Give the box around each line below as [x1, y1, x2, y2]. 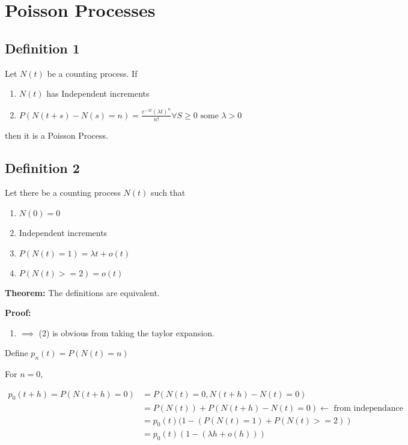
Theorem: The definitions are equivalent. [5, 286, 160, 298]
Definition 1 [5, 38, 80, 57]
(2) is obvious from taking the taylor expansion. [38, 326, 215, 339]
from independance [333, 404, 403, 413]
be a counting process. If [47, 67, 138, 79]
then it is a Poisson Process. [5, 129, 108, 141]
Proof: [5, 306, 31, 319]
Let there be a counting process [5, 186, 121, 199]
